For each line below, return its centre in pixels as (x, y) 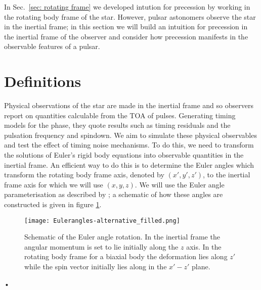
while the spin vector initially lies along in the (96, 267)
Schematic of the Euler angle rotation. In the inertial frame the (122, 237)
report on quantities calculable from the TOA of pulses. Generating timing (120, 115)
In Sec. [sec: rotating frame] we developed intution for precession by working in (127, 7)
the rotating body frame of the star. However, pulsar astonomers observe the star (130, 16)
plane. (201, 267)
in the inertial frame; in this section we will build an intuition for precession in (126, 27)
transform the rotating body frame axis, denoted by (84, 175)
